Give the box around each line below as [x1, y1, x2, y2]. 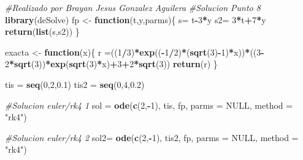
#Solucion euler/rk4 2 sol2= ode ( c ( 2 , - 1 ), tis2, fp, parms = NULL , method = [5, 131, 299, 144]
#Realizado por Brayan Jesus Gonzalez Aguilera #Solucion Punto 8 [5, 1, 261, 13]
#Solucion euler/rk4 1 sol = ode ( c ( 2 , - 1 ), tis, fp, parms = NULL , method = [5, 98, 293, 111]
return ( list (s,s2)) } [5, 25, 80, 38]
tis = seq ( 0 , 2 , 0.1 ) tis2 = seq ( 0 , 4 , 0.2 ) [5, 78, 145, 90]
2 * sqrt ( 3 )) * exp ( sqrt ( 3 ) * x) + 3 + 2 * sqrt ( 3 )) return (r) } [5, 57, 218, 70]
